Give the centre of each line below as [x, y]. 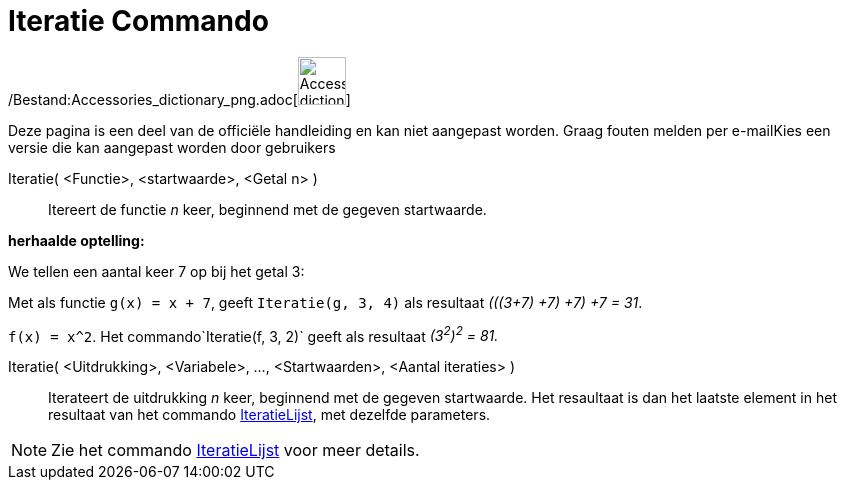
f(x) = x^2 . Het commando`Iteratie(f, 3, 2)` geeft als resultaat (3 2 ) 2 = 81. [253, 334]
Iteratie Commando [138, 21]
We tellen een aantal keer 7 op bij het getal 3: [156, 271]
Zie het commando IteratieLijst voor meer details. [235, 450]
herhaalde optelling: [76, 240]
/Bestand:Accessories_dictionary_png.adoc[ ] [179, 99]
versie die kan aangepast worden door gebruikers [172, 147]
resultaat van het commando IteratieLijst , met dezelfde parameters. [269, 415]
